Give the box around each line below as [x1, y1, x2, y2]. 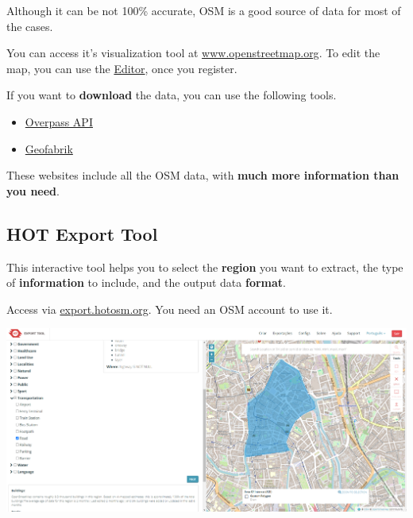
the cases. [6, 17, 53, 34]
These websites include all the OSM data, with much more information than [6, 167, 399, 184]
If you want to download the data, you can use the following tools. [6, 87, 337, 103]
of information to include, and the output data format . [6, 274, 286, 291]
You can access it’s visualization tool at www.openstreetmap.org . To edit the [6, 44, 380, 61]
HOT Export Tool [6, 221, 158, 245]
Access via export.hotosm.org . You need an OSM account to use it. [6, 300, 333, 317]
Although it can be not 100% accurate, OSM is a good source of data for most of [6, 2, 401, 18]
